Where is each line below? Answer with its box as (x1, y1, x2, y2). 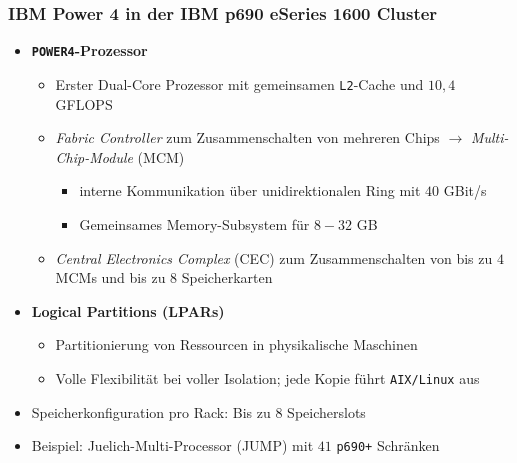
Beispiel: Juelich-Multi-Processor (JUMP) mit (31, 435, 314, 456)
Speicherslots (287, 401, 366, 422)
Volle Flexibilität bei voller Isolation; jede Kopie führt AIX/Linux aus (55, 367, 480, 388)
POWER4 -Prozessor (31, 40, 148, 61)
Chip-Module (55, 146, 133, 167)
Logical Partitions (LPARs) (31, 300, 225, 321)
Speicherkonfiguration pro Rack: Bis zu (31, 401, 271, 422)
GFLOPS (55, 93, 113, 114)
